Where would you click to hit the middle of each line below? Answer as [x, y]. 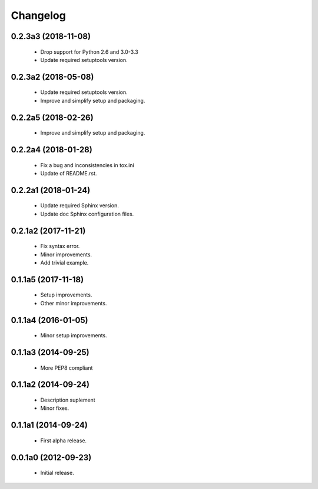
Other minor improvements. [74, 303]
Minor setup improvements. [74, 335]
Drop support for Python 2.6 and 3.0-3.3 [89, 52]
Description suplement [68, 400]
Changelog [38, 15]
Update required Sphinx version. [79, 206]
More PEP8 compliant [67, 368]
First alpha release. [64, 441]
